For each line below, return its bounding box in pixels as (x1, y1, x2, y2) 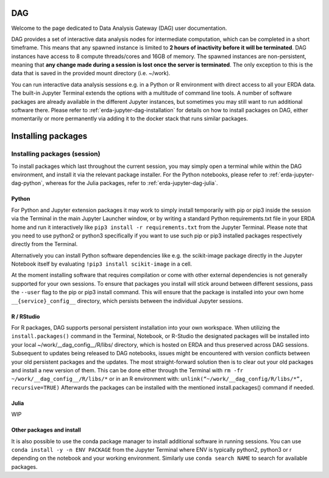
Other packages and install (11, 426, 82, 433)
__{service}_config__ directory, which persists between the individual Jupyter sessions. (11, 297, 243, 305)
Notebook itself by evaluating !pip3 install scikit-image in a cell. (11, 260, 192, 268)
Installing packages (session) (11, 150, 101, 158)
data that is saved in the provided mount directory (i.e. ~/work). (11, 70, 171, 77)
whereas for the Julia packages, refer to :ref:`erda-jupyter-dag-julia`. (45, 179, 218, 187)
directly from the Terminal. (11, 241, 78, 248)
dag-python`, (11, 179, 44, 187)
